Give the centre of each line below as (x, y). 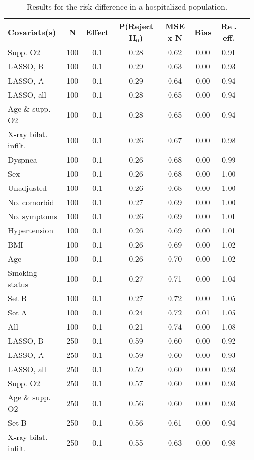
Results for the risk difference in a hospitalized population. (127, 7)
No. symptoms (32, 216)
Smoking (23, 273)
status (18, 284)
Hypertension (31, 230)
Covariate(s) (32, 32)
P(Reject (136, 26)
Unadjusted (28, 188)
